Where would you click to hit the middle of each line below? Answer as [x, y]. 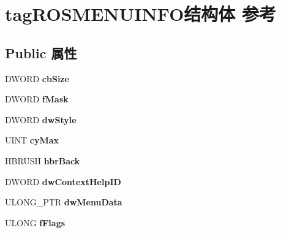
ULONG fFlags [35, 222]
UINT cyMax [32, 140]
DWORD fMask [37, 99]
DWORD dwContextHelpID [63, 181]
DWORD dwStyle [41, 119]
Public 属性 [41, 52]
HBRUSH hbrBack [43, 160]
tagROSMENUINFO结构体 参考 [141, 14]
